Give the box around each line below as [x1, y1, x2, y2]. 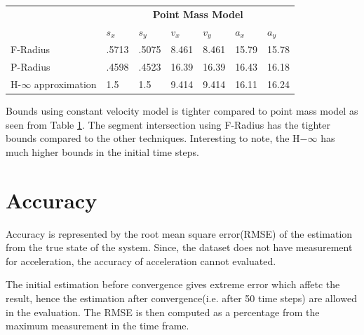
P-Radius [11, 59, 50, 74]
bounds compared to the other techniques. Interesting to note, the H [6, 131, 300, 145]
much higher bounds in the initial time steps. [6, 144, 200, 159]
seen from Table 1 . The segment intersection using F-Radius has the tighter [6, 117, 330, 131]
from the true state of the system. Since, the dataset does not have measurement [6, 240, 353, 255]
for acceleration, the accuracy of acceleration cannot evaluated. [6, 253, 276, 268]
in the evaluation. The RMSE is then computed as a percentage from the [6, 304, 320, 319]
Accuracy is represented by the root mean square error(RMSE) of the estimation [6, 226, 353, 241]
